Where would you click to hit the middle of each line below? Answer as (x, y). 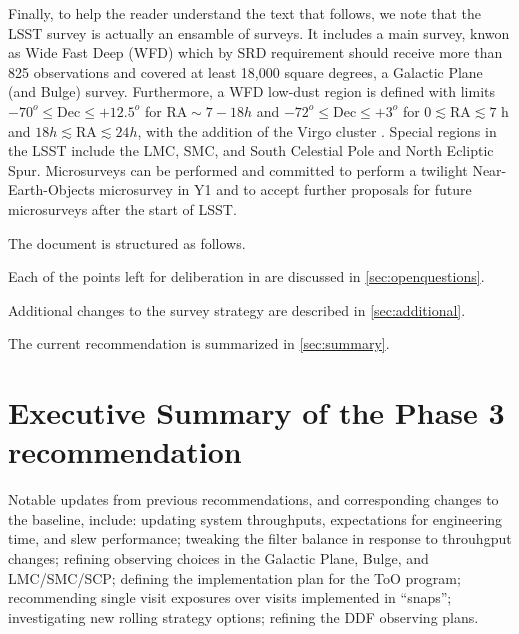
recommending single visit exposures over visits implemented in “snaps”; (230, 597)
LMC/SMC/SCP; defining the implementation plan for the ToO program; (234, 577)
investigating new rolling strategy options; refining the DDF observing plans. (243, 616)
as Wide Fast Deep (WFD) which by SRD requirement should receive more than (255, 52)
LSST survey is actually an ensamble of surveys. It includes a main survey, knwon (259, 32)
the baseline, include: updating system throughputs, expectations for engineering (255, 518)
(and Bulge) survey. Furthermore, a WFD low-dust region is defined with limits (252, 91)
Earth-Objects (51, 189)
